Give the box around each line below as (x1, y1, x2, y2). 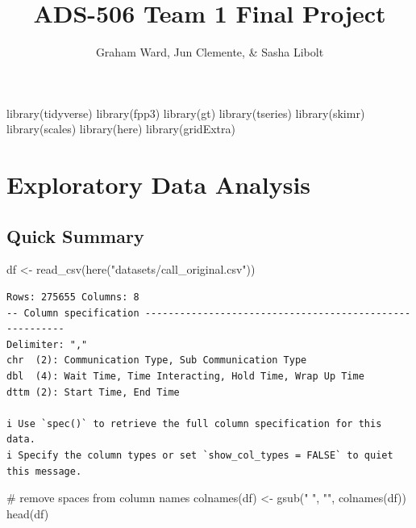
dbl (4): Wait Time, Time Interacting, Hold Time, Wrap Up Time (6, 371, 364, 383)
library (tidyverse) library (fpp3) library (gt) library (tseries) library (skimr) (6, 104, 365, 121)
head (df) (6, 505, 49, 522)
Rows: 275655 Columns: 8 (6, 291, 139, 304)
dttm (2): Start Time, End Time (6, 386, 180, 398)
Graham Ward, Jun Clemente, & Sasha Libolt (95, 44, 324, 61)
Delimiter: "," (6, 338, 88, 350)
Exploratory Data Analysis (6, 168, 311, 201)
